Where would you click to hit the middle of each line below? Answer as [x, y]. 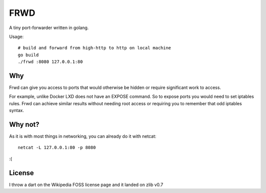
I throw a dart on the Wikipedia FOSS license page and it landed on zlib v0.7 [86, 185]
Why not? [24, 124]
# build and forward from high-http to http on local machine [95, 48]
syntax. [17, 111]
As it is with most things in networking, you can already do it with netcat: [83, 136]
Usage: [17, 37]
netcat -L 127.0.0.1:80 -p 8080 [57, 148]
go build [28, 55]
